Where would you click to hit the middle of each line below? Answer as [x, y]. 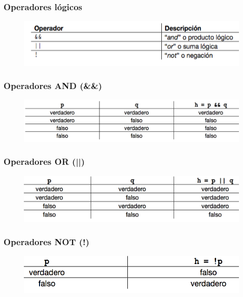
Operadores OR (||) [44, 161]
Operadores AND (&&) [53, 86]
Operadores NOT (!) [47, 242]
